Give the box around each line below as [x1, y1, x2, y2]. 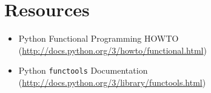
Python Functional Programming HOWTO [18, 32, 179, 45]
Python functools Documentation [18, 64, 148, 77]
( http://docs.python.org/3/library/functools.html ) [18, 75, 206, 88]
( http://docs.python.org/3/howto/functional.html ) [18, 43, 207, 56]
